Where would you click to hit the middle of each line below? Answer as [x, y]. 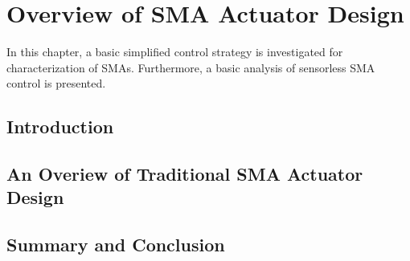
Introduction [60, 126]
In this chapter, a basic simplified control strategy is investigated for [175, 52]
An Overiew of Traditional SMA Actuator [185, 174]
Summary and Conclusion [116, 245]
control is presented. [56, 83]
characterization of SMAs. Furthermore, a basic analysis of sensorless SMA [191, 67]
